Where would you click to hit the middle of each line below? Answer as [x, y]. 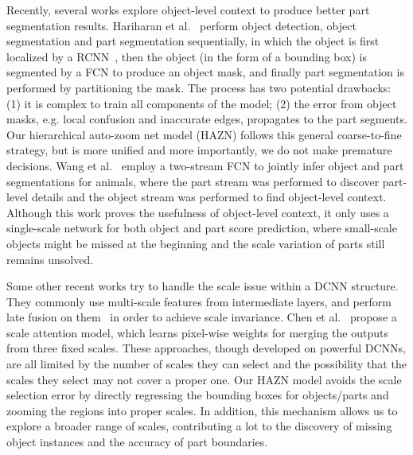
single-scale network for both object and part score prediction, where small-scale [202, 228]
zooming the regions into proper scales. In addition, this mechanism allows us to [202, 410]
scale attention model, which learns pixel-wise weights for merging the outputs [197, 332]
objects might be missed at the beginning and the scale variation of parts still [196, 243]
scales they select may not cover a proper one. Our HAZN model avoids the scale [204, 379]
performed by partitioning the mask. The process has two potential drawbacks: [199, 87]
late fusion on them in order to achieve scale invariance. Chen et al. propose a [202, 317]
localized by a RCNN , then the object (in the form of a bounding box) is [187, 56]
